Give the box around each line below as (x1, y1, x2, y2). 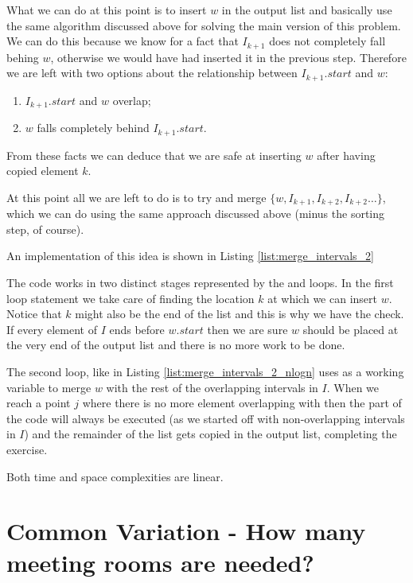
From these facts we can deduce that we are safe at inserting (6, 146, 302, 163)
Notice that (6, 305, 62, 322)
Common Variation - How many (6, 515, 366, 547)
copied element (6, 162, 79, 179)
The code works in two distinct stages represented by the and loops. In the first (6, 274, 394, 291)
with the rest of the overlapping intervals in (106, 379, 318, 395)
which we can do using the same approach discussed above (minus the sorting (6, 205, 385, 222)
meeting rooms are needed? (6, 546, 314, 578)
